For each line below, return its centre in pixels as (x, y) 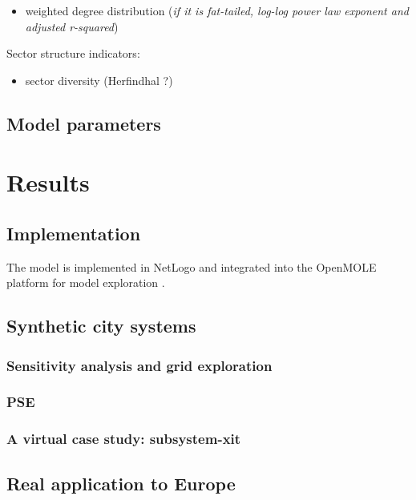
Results (48, 182)
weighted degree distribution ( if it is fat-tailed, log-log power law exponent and (217, 10)
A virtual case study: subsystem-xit (124, 439)
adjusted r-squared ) (72, 26)
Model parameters (84, 123)
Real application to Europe (121, 483)
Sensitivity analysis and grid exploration (139, 365)
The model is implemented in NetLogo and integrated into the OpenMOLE (192, 266)
